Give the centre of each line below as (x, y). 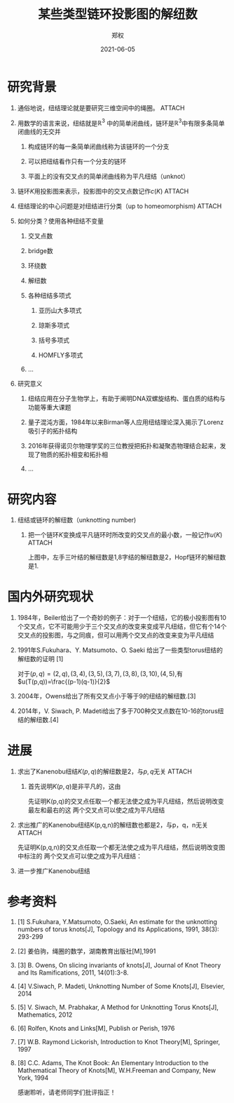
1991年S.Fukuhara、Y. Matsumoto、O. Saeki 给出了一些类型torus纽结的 (120, 650)
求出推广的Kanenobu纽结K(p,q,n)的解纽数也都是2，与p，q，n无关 (113, 825)
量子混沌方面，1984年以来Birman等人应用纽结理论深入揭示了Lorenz (126, 422)
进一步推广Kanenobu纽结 (54, 871)
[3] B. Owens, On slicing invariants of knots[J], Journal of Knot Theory (119, 966)
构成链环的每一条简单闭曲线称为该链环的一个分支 (98, 147)
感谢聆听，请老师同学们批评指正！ (67, 1092)
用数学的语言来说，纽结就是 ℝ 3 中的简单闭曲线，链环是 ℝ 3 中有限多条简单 (121, 122)
